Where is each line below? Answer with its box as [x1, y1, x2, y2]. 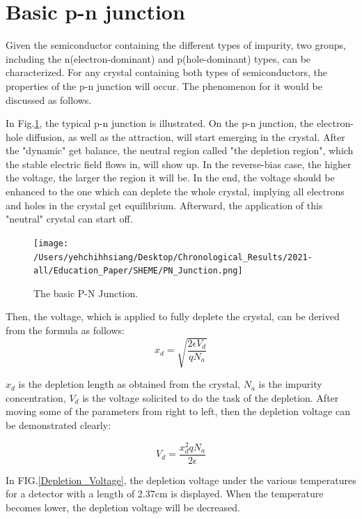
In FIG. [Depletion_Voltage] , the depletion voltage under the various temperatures [6, 472, 356, 487]
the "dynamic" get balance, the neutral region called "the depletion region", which [6, 143, 354, 158]
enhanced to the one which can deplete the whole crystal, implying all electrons [6, 184, 345, 199]
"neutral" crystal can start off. [6, 211, 133, 226]
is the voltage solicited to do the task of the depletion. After [82, 390, 339, 405]
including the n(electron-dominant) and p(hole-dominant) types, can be [6, 51, 311, 66]
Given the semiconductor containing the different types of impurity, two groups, [6, 38, 346, 52]
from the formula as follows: [6, 323, 125, 337]
